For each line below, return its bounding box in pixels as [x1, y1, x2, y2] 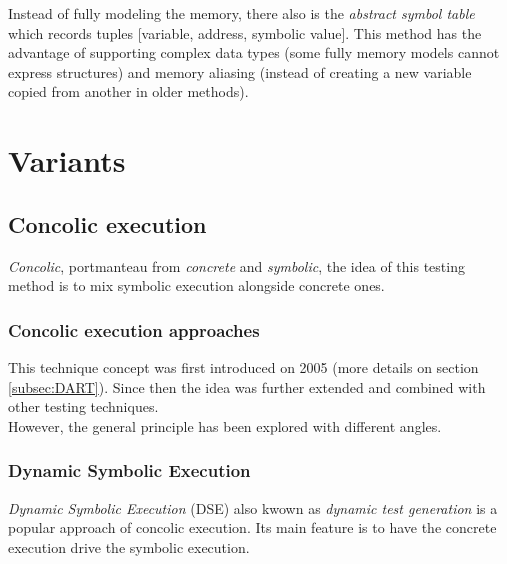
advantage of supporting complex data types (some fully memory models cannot [8, 42, 500, 63]
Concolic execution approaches [8, 317, 260, 342]
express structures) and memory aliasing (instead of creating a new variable [8, 61, 472, 82]
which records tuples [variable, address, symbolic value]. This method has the [8, 22, 482, 43]
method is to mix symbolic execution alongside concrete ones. [8, 275, 385, 296]
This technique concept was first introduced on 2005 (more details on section [8, 356, 479, 377]
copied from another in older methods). [8, 81, 249, 102]
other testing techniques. [8, 396, 159, 417]
